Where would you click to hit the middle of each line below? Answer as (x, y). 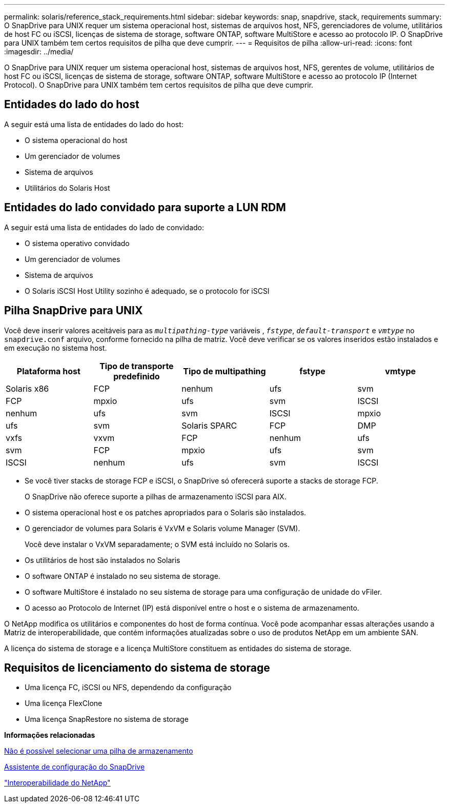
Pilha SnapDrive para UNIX (74, 311)
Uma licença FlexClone (64, 703)
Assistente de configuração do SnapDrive (75, 767)
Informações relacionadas (50, 735)
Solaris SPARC (209, 425)
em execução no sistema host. (56, 348)
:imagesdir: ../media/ (39, 52)
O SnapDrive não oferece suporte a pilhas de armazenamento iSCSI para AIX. (156, 496)
